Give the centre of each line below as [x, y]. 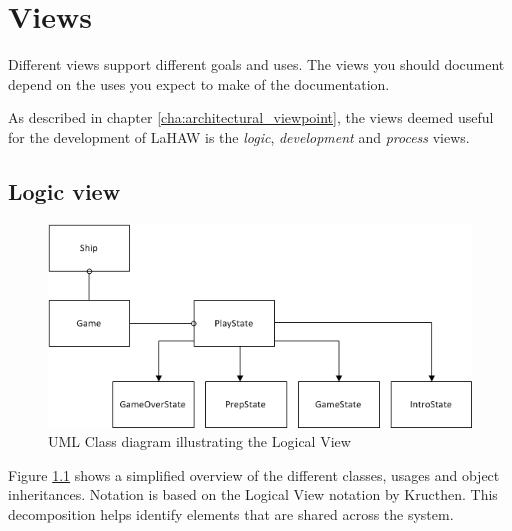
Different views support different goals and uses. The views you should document [256, 64]
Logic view [64, 190]
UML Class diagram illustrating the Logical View [199, 441]
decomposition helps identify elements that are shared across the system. [231, 514]
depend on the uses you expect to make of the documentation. [199, 83]
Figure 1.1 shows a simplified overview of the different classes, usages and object [254, 474]
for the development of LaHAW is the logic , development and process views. [239, 136]
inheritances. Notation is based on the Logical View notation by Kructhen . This [253, 494]
